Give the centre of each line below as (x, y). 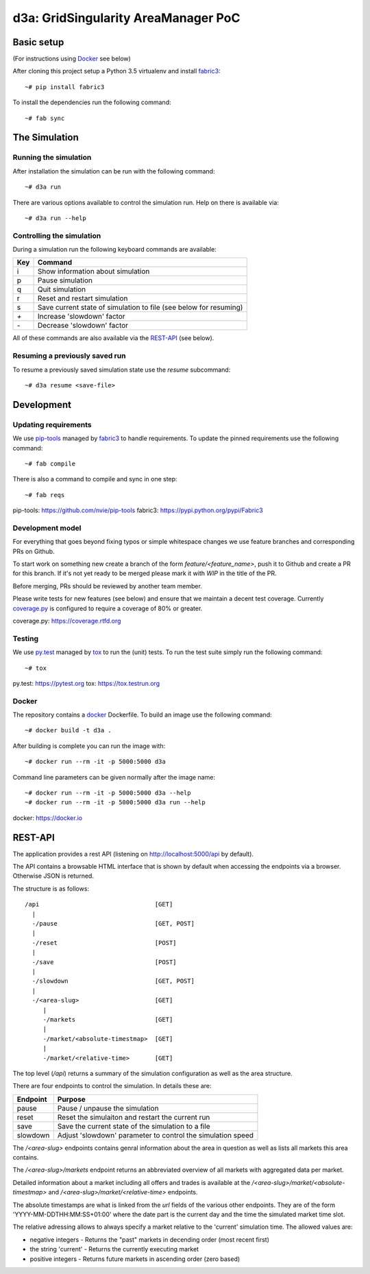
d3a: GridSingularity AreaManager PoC (126, 18)
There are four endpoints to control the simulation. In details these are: (112, 1086)
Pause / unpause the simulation (108, 1108)
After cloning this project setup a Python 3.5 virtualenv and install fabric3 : (116, 71)
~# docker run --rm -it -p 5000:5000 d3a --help (108, 793)
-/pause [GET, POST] (113, 924)
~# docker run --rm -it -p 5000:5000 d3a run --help (115, 803)
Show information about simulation (94, 272)
